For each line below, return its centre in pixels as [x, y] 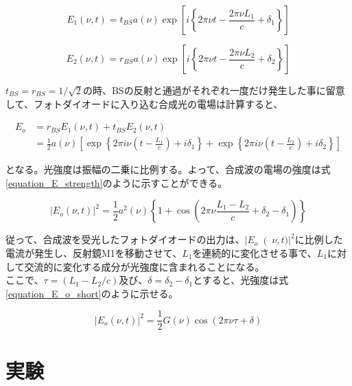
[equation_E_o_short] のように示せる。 [92, 293]
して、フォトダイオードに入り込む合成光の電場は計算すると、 [144, 103]
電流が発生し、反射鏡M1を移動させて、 [94, 253]
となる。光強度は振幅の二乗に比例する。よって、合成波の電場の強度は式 [168, 169]
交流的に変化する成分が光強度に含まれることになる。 [144, 266]
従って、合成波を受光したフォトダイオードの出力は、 [125, 239]
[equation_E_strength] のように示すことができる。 [117, 182]
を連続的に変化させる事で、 [255, 253]
